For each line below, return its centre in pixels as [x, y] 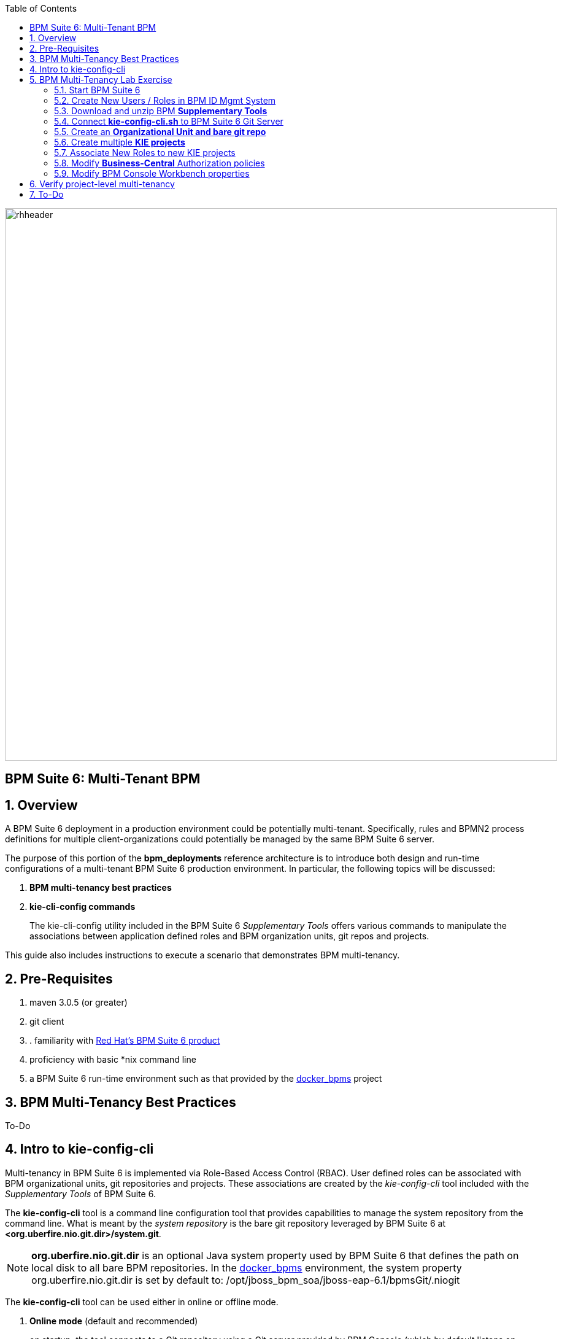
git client [47, 1022]
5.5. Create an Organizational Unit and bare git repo [160, 132]
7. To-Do [47, 194]
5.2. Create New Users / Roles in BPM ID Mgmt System [165, 100]
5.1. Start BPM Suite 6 [97, 90]
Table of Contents [41, 8]
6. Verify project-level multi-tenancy [102, 184]
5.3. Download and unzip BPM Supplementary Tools [161, 111]
